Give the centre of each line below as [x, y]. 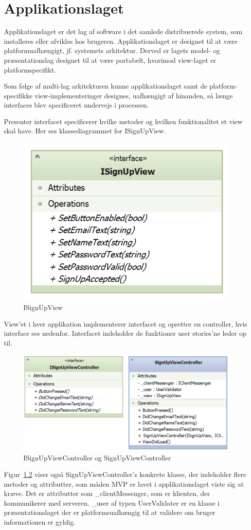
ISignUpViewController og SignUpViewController [97, 458]
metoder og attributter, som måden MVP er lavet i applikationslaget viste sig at [124, 484]
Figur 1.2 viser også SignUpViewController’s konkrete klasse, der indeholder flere [125, 474]
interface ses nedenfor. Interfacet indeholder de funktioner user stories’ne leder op [125, 333]
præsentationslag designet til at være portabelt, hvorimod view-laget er [110, 60]
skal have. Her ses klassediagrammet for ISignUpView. [85, 131]
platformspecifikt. [30, 69]
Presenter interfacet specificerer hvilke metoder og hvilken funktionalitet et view [123, 121]
